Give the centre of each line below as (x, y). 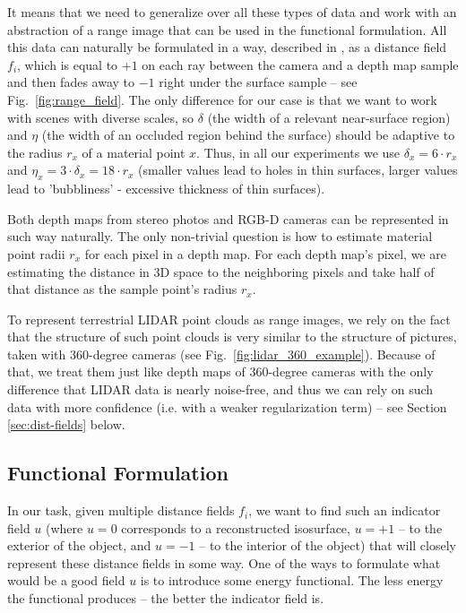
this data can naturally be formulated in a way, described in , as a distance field (227, 47)
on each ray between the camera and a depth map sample (300, 64)
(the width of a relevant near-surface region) (329, 117)
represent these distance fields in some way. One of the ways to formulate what (224, 562)
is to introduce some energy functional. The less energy (292, 580)
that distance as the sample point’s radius (122, 289)
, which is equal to (68, 64)
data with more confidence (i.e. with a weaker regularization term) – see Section (227, 406)
